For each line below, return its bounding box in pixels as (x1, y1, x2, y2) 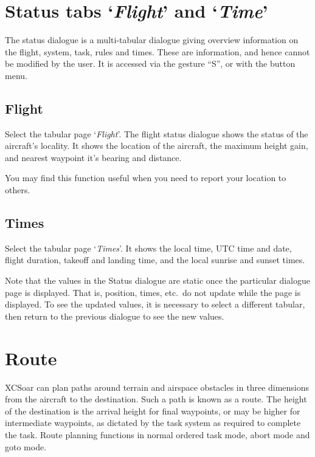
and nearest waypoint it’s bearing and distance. (5, 151, 182, 163)
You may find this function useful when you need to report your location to (5, 171, 286, 184)
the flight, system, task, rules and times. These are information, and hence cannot (5, 45, 310, 58)
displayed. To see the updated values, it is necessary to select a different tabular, (5, 298, 305, 311)
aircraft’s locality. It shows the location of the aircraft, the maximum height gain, (5, 139, 308, 152)
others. (5, 184, 30, 196)
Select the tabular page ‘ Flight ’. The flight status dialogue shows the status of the (5, 127, 308, 140)
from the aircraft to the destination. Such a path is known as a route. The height (5, 393, 307, 405)
